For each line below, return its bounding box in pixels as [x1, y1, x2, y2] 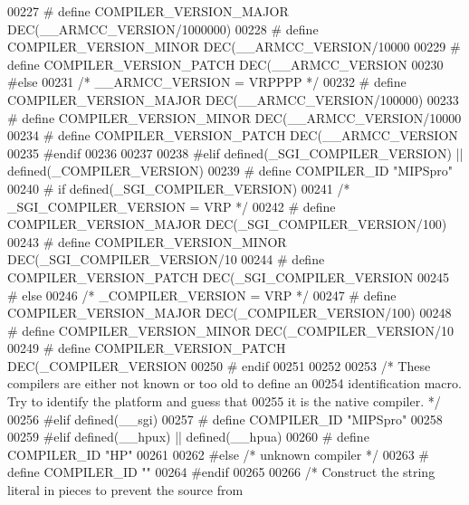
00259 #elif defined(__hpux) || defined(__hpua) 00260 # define [7, 427, 369, 446]
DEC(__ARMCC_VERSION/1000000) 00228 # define [7, 19, 319, 38]
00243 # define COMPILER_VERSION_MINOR [7, 232, 287, 251]
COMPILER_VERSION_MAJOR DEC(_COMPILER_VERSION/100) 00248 [7, 303, 452, 322]
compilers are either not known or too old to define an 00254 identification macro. [7, 374, 462, 393]
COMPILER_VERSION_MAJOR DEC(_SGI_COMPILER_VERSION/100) [7, 214, 447, 233]
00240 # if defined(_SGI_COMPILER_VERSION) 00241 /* [7, 178, 350, 197]
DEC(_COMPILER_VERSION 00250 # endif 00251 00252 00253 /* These [7, 356, 431, 375]
